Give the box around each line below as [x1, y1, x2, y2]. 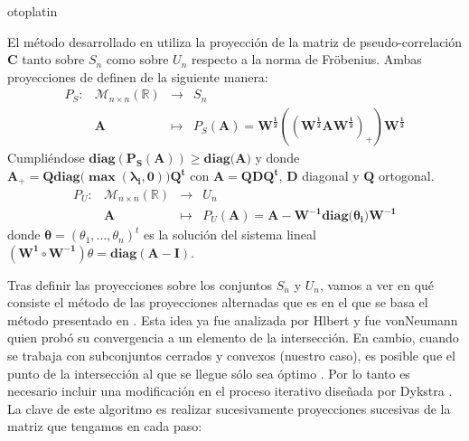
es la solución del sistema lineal [144, 225, 316, 244]
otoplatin [7, 2, 58, 20]
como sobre [106, 50, 169, 69]
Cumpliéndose [7, 148, 85, 167]
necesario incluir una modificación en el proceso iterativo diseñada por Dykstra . [7, 381, 453, 400]
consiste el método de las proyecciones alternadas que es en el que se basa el [7, 293, 428, 312]
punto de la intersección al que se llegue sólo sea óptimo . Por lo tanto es [7, 363, 410, 382]
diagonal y [302, 166, 360, 185]
